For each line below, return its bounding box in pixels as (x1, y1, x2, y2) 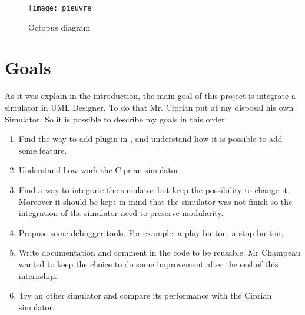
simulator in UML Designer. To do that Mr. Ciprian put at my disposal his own (5, 101, 294, 113)
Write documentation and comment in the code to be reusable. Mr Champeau (18, 246, 300, 258)
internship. (18, 269, 57, 281)
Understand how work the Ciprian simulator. (18, 164, 181, 176)
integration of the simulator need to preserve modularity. (18, 207, 224, 219)
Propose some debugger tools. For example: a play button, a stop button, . (18, 226, 289, 238)
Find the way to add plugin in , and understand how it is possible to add (18, 132, 283, 145)
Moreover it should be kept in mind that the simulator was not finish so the (18, 195, 293, 207)
